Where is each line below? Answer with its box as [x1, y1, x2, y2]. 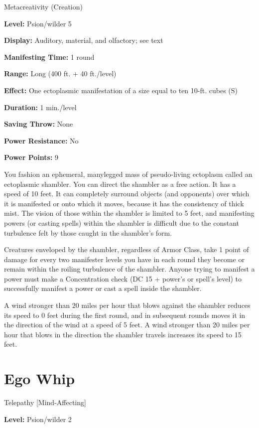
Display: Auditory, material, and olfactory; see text [4, 35, 163, 45]
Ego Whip [4, 368, 75, 389]
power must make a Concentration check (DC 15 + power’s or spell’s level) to [4, 273, 242, 284]
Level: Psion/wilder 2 [4, 414, 72, 424]
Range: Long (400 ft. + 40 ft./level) [4, 68, 117, 79]
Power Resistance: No [4, 135, 79, 145]
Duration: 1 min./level [4, 102, 77, 112]
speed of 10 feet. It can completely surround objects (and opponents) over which [4, 188, 250, 199]
